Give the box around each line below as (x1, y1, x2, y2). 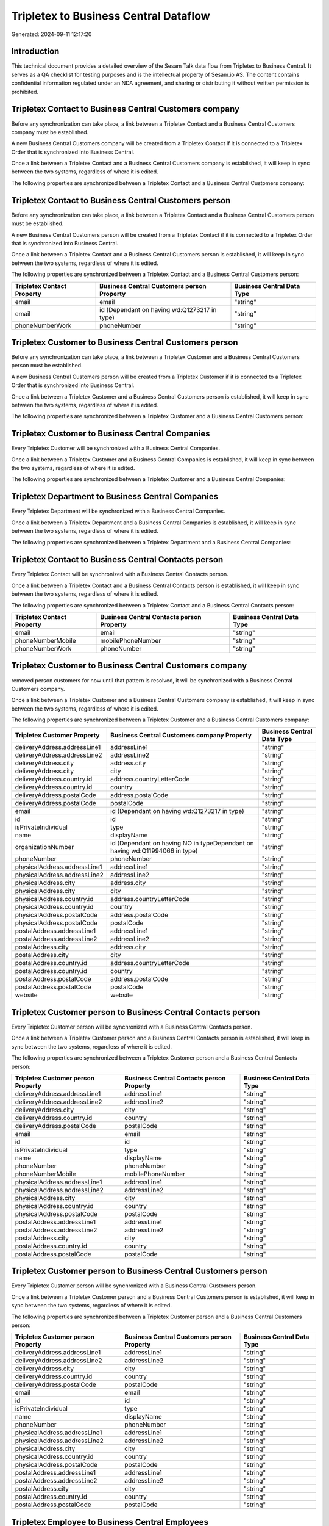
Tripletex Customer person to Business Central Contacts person (11, 1007, 260, 1018)
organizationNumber (15, 843, 74, 852)
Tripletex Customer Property (15, 731, 100, 740)
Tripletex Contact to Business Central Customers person (11, 195, 231, 206)
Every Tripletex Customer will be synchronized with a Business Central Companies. (11, 444, 221, 452)
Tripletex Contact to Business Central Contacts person (11, 554, 224, 565)
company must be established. (11, 128, 89, 136)
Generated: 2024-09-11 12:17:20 (11, 31, 92, 38)
